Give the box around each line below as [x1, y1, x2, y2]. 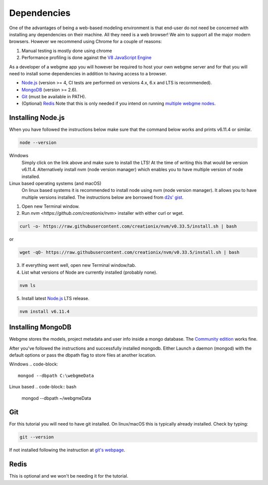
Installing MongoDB [9, 323, 71, 332]
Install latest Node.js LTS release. [21, 295, 89, 301]
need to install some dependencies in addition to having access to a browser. [9, 70, 167, 76]
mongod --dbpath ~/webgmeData [21, 395, 91, 401]
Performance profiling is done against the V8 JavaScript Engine [21, 55, 152, 61]
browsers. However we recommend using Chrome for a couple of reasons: [9, 39, 162, 45]
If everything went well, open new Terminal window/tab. [21, 262, 136, 268]
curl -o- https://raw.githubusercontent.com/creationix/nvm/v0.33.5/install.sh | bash [19, 224, 237, 229]
